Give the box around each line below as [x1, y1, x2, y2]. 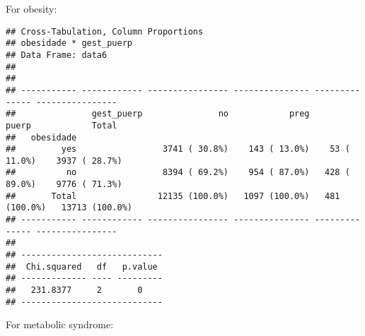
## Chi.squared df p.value [6, 261, 158, 272]
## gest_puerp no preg [6, 109, 310, 119]
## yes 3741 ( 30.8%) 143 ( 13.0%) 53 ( [6, 144, 350, 155]
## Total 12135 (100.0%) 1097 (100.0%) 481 [6, 191, 340, 201]
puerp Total [6, 120, 117, 131]
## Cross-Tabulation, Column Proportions [6, 26, 204, 37]
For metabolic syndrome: [6, 317, 114, 332]
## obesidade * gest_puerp [6, 38, 132, 49]
